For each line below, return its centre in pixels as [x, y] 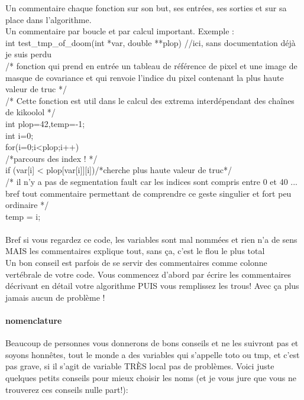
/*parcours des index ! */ [51, 158]
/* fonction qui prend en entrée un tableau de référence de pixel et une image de [151, 65]
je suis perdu [28, 54]
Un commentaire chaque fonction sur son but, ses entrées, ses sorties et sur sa [146, 8]
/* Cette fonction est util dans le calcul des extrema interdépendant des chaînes [150, 100]
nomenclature [34, 321]
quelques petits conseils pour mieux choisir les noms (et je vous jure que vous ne [151, 378]
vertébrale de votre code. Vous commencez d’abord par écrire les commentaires [148, 274]
